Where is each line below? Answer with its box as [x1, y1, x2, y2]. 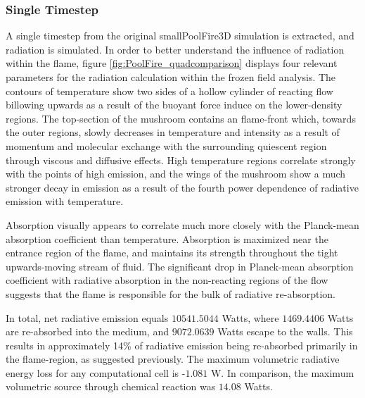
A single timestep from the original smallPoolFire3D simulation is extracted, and [6, 28, 354, 43]
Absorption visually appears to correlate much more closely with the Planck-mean [6, 217, 359, 232]
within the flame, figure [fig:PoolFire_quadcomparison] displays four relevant [6, 56, 338, 70]
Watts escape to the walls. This [217, 324, 353, 339]
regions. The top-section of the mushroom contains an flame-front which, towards [6, 111, 356, 125]
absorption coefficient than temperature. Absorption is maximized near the [6, 231, 328, 246]
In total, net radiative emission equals [6, 310, 169, 325]
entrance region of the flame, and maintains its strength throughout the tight [6, 245, 338, 260]
